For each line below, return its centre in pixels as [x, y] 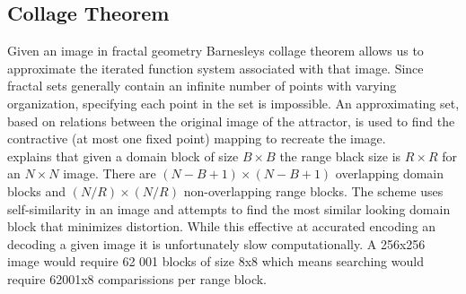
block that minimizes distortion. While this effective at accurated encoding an [222, 226]
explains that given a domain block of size [123, 156]
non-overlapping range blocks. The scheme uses [313, 190]
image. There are [110, 173]
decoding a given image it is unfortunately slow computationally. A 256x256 [216, 243]
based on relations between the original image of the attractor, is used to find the [231, 121]
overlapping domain [390, 173]
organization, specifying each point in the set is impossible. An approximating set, [233, 103]
